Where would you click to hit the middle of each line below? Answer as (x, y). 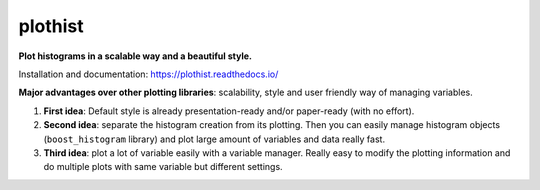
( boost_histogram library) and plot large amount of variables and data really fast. (214, 139)
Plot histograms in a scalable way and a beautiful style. (135, 56)
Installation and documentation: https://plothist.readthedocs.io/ (148, 74)
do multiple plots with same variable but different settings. (163, 167)
